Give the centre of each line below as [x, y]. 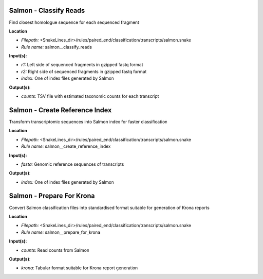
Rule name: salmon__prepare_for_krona [61, 232]
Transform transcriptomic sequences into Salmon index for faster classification [88, 122]
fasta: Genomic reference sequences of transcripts [73, 164]
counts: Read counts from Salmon [55, 250]
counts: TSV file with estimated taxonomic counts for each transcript [90, 96]
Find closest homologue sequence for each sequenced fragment [74, 22]
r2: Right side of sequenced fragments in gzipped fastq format [84, 71]
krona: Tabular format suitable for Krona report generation [80, 268]
